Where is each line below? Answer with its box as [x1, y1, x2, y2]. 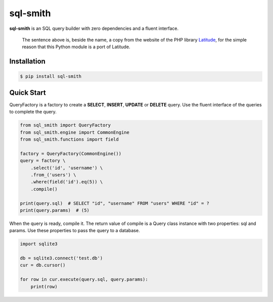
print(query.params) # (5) [20, 207, 89, 213]
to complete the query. [9, 109, 57, 115]
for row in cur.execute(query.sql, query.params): [20, 277, 149, 282]
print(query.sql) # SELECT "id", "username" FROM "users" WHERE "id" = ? [20, 200, 210, 206]
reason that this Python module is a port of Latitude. [22, 44, 130, 50]
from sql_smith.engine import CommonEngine [20, 129, 130, 135]
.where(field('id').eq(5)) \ [30, 179, 103, 185]
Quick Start [9, 88, 46, 97]
